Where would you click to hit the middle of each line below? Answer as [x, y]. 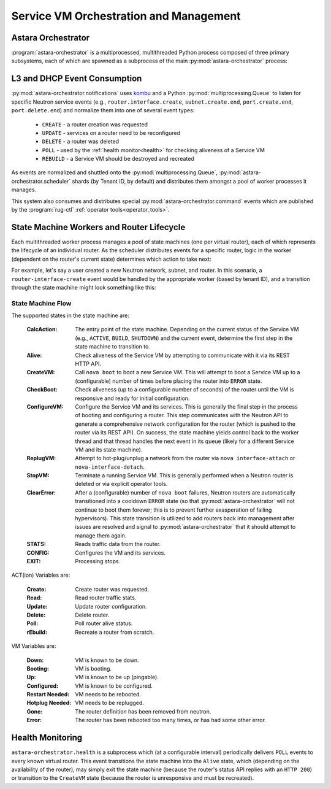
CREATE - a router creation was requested [95, 124]
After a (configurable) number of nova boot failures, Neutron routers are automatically [185, 492]
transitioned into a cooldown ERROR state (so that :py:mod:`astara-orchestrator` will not [185, 501]
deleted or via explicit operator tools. [121, 484]
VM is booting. [93, 668]
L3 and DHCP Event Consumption [77, 79]
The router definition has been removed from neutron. [143, 711]
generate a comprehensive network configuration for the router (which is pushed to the [185, 424]
